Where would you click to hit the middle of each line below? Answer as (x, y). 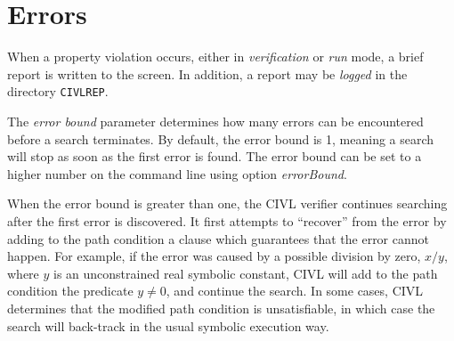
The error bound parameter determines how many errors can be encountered (215, 121)
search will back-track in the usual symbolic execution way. (168, 325)
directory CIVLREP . (58, 91)
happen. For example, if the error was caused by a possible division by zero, (214, 256)
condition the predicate (70, 291)
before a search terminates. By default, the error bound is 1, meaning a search (221, 138)
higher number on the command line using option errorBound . (177, 173)
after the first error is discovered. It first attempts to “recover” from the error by (227, 220)
